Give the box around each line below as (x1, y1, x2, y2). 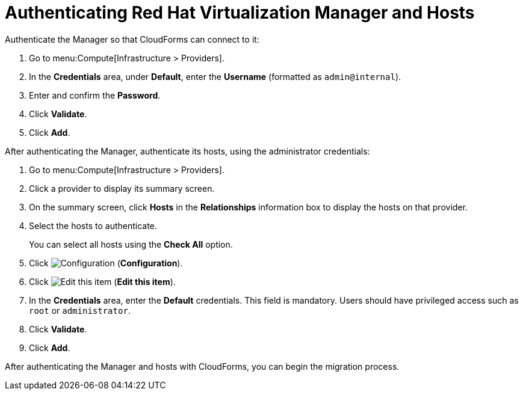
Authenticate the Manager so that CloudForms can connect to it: (5, 34, 259, 44)
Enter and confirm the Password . (29, 90, 161, 100)
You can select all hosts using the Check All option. (29, 239, 233, 250)
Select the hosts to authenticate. (29, 220, 157, 231)
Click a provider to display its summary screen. (29, 183, 215, 194)
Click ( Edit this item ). (29, 276, 176, 287)
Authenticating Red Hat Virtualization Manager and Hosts (5, 2, 475, 23)
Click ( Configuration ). (29, 257, 183, 268)
